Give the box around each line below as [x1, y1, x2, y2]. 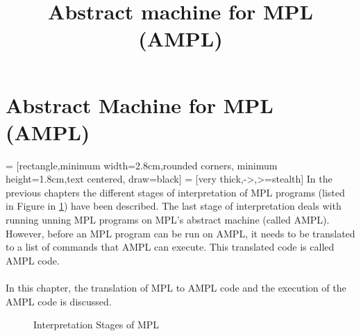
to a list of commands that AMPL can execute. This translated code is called [6, 240, 335, 254]
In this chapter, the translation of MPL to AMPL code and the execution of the [6, 280, 346, 295]
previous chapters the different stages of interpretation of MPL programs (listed [6, 185, 345, 199]
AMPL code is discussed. [6, 294, 112, 308]
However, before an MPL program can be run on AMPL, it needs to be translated [6, 226, 355, 240]
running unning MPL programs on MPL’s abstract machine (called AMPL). [6, 212, 330, 227]
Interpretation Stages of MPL [33, 317, 160, 332]
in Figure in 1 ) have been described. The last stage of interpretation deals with [6, 199, 342, 213]
